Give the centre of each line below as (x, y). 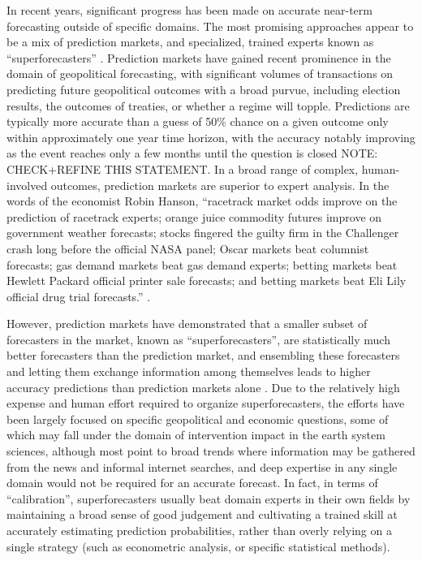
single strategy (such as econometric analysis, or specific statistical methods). (198, 546)
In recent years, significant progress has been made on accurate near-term (189, 10)
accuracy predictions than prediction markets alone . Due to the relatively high (203, 387)
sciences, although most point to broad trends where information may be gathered (211, 451)
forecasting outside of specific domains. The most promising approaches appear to (210, 26)
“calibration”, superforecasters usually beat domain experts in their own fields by (209, 498)
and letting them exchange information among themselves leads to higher (189, 371)
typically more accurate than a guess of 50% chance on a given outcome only (198, 121)
